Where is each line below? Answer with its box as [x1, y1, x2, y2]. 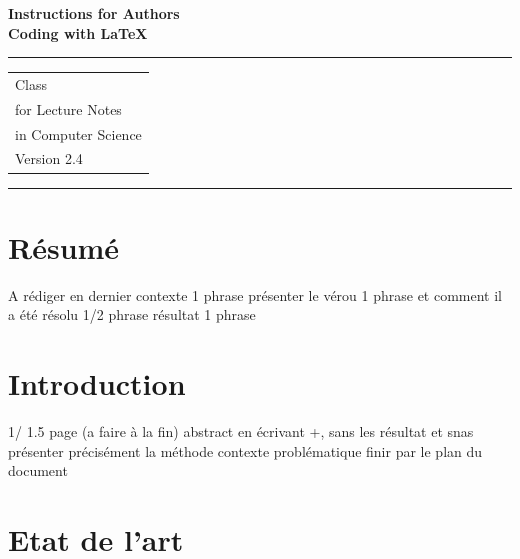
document [8, 460, 68, 481]
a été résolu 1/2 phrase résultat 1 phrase [8, 304, 256, 325]
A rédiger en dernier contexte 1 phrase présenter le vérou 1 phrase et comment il [8, 284, 503, 305]
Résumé [8, 226, 120, 267]
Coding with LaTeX [8, 22, 148, 43]
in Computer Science [15, 123, 142, 144]
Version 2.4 [15, 148, 83, 169]
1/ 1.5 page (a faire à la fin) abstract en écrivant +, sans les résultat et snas [8, 421, 474, 441]
